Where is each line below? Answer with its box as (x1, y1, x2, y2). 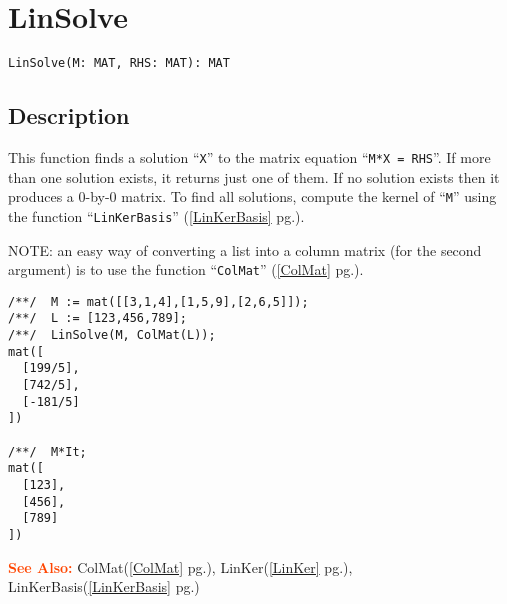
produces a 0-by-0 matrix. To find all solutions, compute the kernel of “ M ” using (8, 186, 497, 207)
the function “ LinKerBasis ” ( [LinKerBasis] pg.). (8, 205, 305, 226)
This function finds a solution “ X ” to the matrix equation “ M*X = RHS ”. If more (8, 146, 491, 167)
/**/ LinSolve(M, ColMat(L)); (8, 328, 216, 343)
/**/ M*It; (8, 444, 87, 459)
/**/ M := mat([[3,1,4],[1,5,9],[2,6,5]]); (8, 294, 309, 309)
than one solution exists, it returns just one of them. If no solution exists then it (8, 166, 500, 187)
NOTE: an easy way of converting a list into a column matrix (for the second (8, 239, 482, 260)
